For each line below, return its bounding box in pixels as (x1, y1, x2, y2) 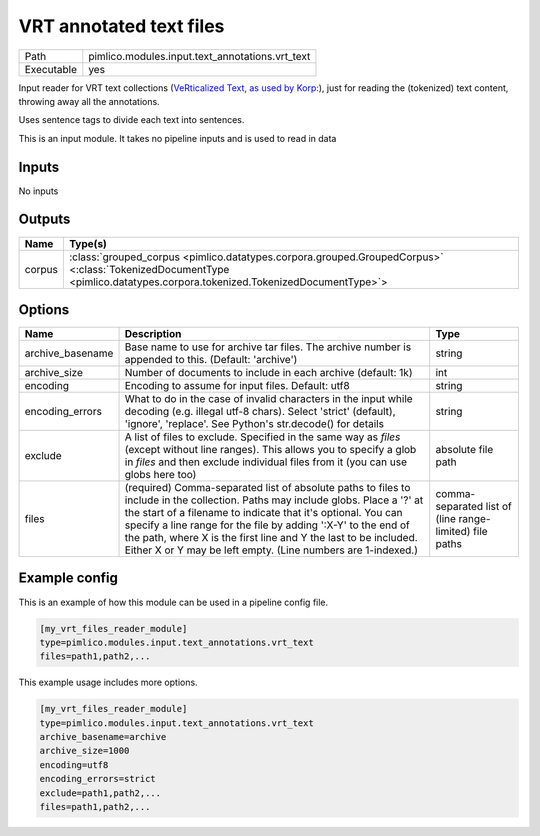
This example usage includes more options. (18, 676, 199, 689)
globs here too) (124, 468, 197, 482)
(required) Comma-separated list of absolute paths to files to (124, 481, 411, 495)
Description (124, 327, 182, 341)
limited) (435, 525, 471, 539)
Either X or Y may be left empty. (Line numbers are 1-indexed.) (124, 543, 419, 557)
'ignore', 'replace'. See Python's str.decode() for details (124, 417, 385, 431)
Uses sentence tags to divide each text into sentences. (18, 114, 245, 126)
